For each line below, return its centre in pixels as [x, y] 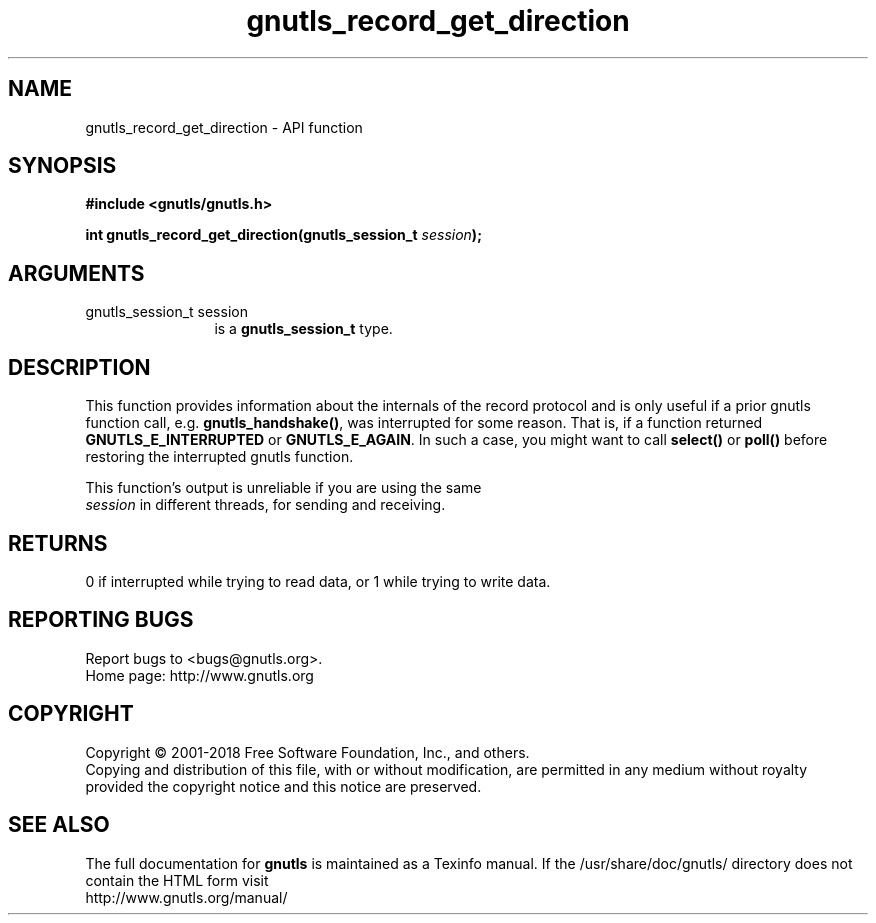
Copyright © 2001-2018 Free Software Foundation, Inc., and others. [307, 752]
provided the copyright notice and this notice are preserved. [283, 786]
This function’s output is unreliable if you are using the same [283, 488]
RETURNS [58, 543]
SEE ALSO [59, 825]
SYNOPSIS [62, 166]
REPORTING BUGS [101, 620]
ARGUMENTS [76, 273]
